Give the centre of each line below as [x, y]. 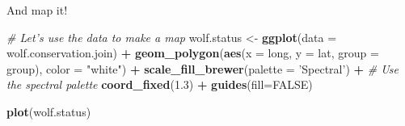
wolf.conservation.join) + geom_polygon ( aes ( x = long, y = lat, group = [193, 53]
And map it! [37, 10]
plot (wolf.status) [49, 111]
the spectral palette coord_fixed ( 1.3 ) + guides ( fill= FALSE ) [160, 84]
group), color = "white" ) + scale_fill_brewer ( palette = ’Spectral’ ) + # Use [203, 68]
